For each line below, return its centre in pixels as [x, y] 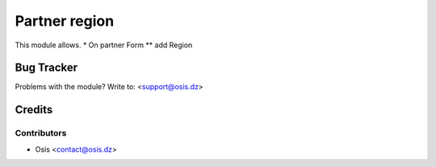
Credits [34, 110]
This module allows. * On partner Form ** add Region [104, 45]
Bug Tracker [46, 68]
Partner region [65, 21]
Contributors [41, 133]
